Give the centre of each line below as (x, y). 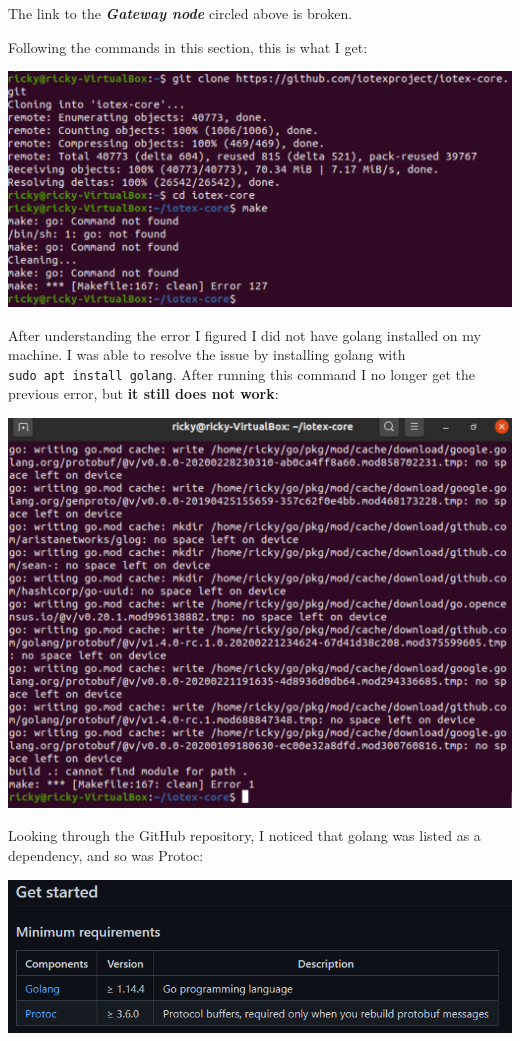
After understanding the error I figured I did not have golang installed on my (244, 334)
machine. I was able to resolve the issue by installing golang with (207, 354)
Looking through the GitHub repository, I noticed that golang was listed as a (244, 835)
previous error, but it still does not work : (143, 393)
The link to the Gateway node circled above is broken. (180, 13)
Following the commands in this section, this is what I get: (188, 46)
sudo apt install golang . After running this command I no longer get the (242, 373)
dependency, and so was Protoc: (106, 854)
